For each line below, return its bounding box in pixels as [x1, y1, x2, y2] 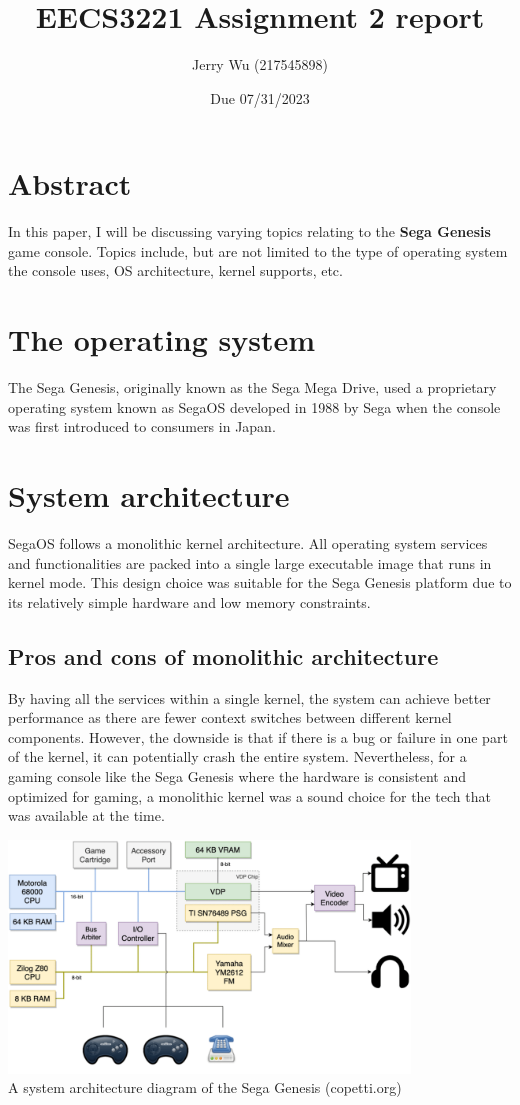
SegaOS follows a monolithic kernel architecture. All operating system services [8, 533, 488, 554]
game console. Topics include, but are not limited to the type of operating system [8, 240, 508, 261]
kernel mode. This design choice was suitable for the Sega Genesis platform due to [8, 572, 512, 593]
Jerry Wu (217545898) [191, 54, 328, 75]
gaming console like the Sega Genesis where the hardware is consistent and [8, 766, 466, 787]
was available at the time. [8, 805, 165, 826]
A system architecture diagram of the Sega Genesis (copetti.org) [8, 1077, 402, 1098]
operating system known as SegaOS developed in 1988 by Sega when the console [8, 396, 501, 417]
